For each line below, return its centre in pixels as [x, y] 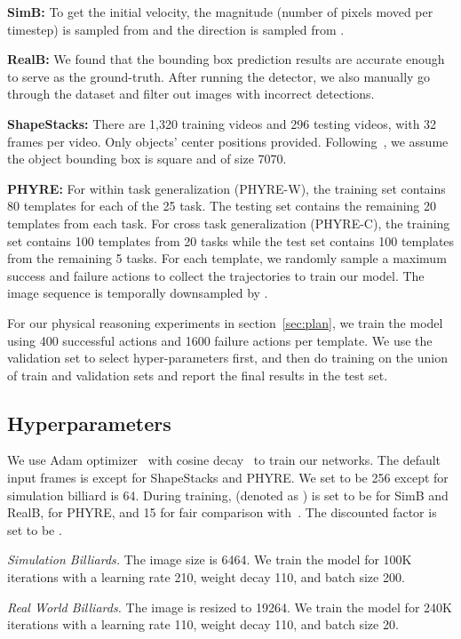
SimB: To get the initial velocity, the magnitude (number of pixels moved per [220, 12]
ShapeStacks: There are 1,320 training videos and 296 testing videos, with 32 [222, 123]
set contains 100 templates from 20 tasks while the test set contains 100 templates [231, 240]
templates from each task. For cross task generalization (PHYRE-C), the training [229, 223]
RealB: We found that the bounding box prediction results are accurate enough [226, 59]
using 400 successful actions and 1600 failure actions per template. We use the [220, 340]
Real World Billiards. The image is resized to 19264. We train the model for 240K [230, 607]
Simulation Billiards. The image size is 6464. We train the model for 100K [210, 559]
